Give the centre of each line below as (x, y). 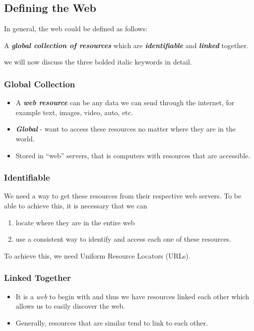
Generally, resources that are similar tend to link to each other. (112, 322)
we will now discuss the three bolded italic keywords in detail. (98, 62)
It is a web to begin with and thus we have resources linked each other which (132, 296)
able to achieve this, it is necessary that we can (76, 205)
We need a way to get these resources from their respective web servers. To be (123, 196)
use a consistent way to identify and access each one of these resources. (124, 239)
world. (25, 138)
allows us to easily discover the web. (70, 306)
